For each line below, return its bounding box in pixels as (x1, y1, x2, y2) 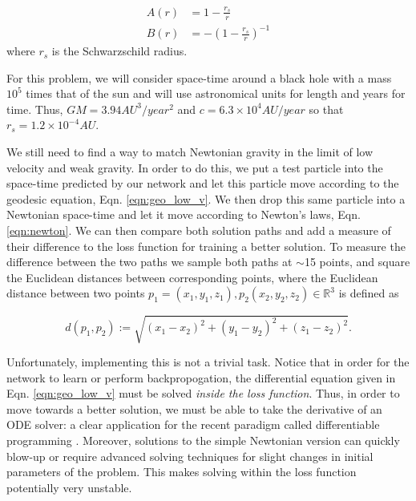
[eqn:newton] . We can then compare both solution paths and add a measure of (6, 222, 391, 239)
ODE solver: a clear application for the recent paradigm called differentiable (6, 416, 380, 433)
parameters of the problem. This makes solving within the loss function (6, 463, 357, 480)
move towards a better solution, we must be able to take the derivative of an (6, 400, 382, 417)
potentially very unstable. (6, 479, 132, 495)
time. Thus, (6, 100, 63, 117)
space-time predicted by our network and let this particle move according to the (6, 175, 399, 192)
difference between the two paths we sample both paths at (6, 253, 293, 270)
